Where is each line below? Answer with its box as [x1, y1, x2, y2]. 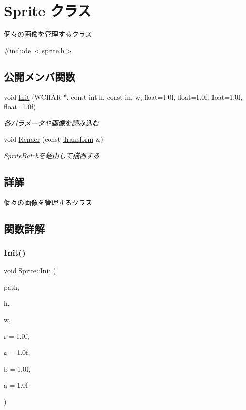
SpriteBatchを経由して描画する [4, 150, 100, 160]
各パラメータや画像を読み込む [4, 117, 99, 128]
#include [4, 45, 31, 55]
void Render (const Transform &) [4, 134, 104, 144]
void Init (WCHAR [4, 92, 62, 102]
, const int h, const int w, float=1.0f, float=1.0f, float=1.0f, [66, 92, 243, 102]
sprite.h [42, 45, 65, 55]
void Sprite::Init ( [4, 265, 56, 276]
